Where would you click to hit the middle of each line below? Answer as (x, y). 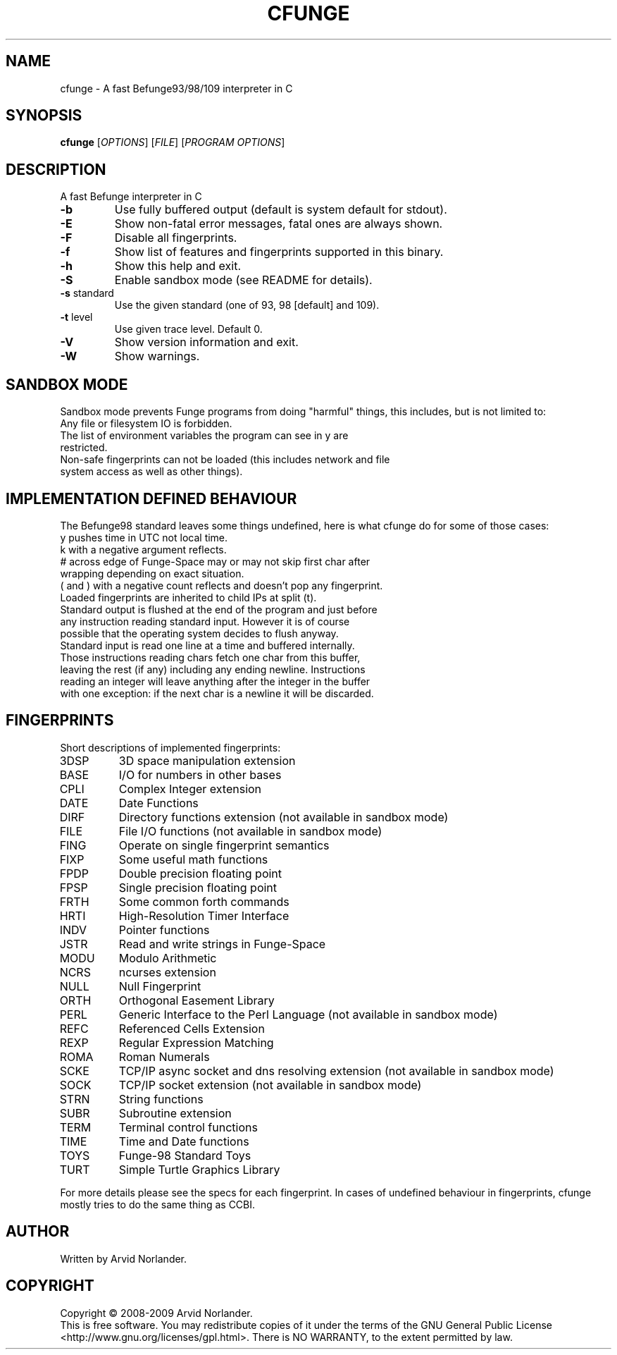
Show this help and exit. (178, 266)
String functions (161, 1099)
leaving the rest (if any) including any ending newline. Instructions (213, 669)
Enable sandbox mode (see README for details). (243, 280)
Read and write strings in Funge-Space (222, 944)
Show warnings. (157, 356)
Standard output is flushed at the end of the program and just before (219, 609)
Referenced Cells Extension (192, 1028)
